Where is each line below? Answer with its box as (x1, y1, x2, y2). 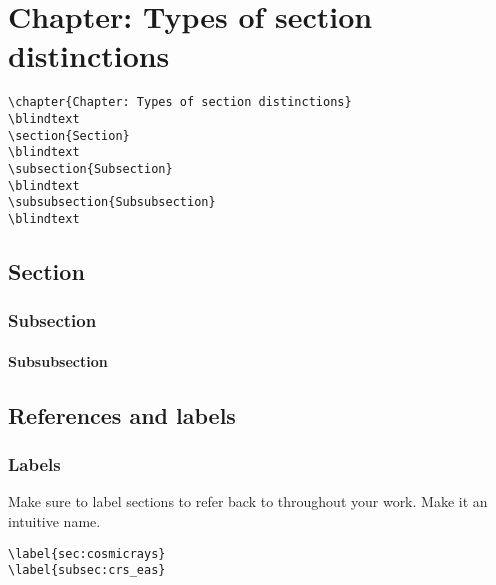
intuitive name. (8, 510, 101, 531)
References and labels (8, 399, 236, 430)
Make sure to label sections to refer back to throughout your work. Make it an (8, 491, 488, 512)
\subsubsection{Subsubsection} (8, 195, 216, 210)
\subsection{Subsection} (8, 161, 173, 176)
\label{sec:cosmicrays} (8, 546, 166, 561)
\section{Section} (8, 128, 130, 143)
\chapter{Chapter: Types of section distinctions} (8, 95, 352, 110)
